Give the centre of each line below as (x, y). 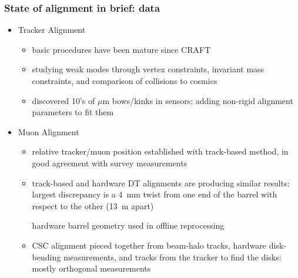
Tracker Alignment (52, 30)
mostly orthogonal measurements (91, 268)
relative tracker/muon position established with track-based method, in (160, 151)
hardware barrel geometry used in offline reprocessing (128, 225)
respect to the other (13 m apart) (93, 205)
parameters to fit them (73, 112)
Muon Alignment (48, 131)
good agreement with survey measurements (110, 163)
